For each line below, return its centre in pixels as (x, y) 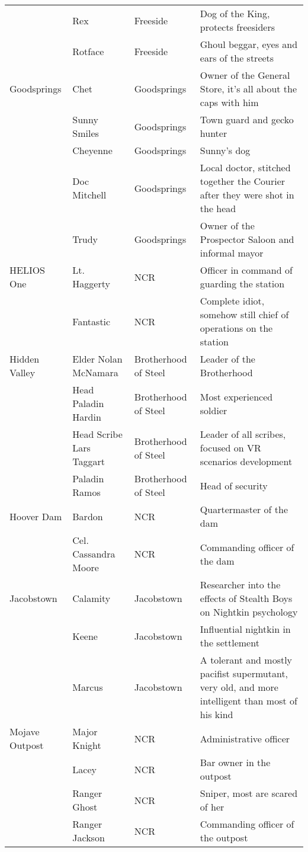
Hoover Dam (36, 516)
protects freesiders (237, 27)
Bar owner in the (235, 762)
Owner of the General (245, 75)
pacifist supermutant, (244, 673)
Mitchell (89, 195)
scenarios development (246, 461)
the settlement (230, 643)
